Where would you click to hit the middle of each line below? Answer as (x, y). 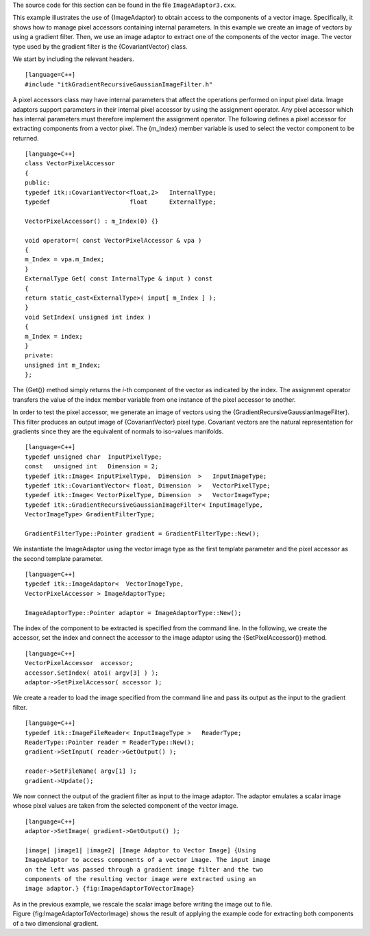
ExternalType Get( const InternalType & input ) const (119, 279)
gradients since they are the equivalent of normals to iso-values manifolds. (118, 431)
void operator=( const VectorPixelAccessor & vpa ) (113, 240)
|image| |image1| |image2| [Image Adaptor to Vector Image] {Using (140, 850)
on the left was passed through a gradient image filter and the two (144, 869)
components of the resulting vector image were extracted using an (140, 879)
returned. (26, 138)
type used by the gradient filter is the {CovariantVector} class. (100, 46)
